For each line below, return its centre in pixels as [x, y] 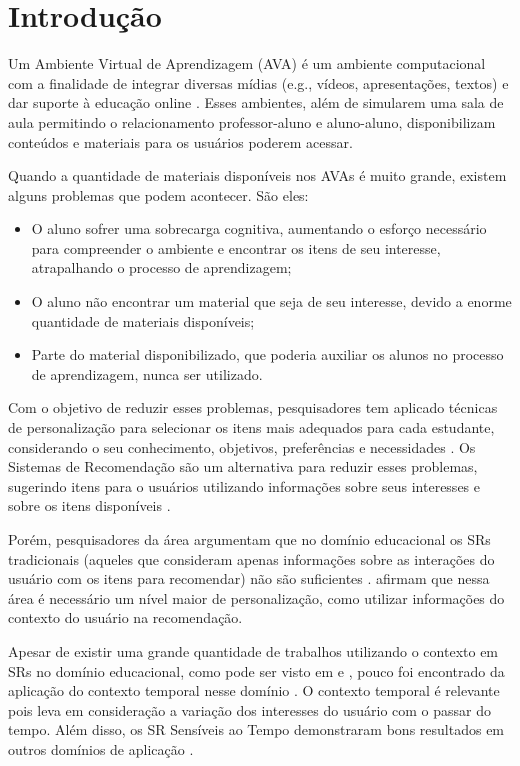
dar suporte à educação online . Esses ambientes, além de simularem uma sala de [256, 102]
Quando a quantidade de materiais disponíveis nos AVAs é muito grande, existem [257, 175]
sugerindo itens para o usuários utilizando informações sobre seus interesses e [244, 485]
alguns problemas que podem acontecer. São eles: [158, 194]
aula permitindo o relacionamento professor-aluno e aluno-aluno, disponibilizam [252, 121]
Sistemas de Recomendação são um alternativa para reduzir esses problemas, [243, 466]
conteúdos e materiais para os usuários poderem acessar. [180, 141]
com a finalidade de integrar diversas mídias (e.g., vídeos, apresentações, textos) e [258, 82]
